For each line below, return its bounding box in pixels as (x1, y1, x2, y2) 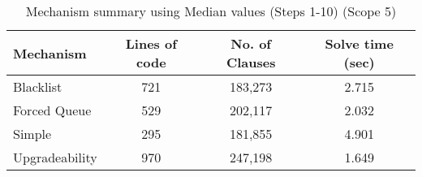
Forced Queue (13, 101, 92, 119)
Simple (13, 124, 52, 143)
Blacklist (13, 77, 62, 96)
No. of (230, 34, 271, 53)
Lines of (125, 34, 177, 53)
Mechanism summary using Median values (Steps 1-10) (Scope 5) (25, 2, 397, 20)
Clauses (226, 53, 276, 71)
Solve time (325, 34, 394, 53)
